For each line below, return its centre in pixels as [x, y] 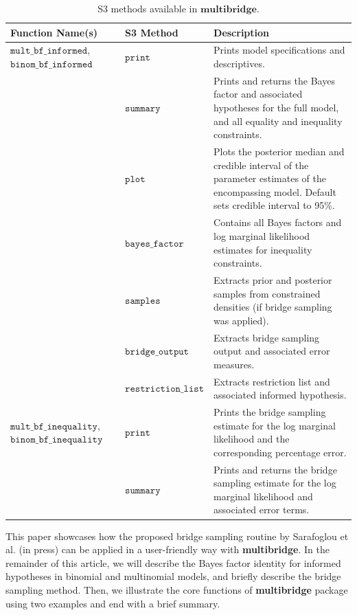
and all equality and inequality [278, 121]
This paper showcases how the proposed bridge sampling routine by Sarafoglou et [177, 536]
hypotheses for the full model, [276, 108]
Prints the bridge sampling [270, 412]
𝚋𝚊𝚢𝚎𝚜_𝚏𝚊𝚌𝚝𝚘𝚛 [154, 244]
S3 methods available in [148, 8]
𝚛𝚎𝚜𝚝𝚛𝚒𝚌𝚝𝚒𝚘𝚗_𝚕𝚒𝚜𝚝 [165, 389]
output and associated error [272, 351]
